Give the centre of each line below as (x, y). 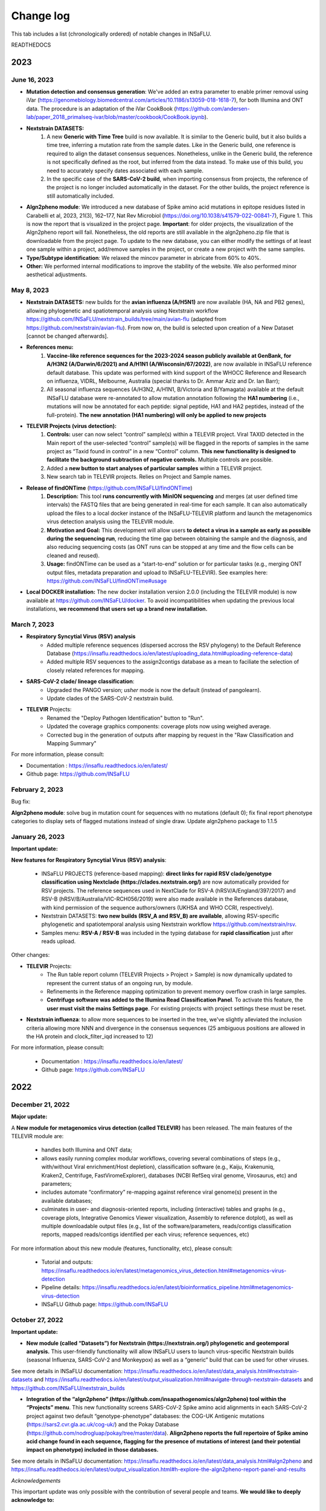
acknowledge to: (33, 1500)
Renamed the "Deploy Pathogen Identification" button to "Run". (125, 718)
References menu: (50, 347)
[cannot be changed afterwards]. (67, 336)
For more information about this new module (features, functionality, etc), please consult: (122, 1248)
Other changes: (30, 955)
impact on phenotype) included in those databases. (92, 1450)
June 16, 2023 (32, 80)
